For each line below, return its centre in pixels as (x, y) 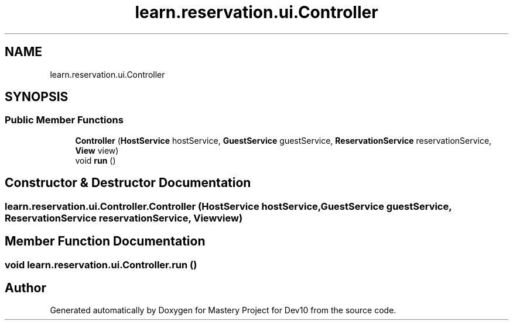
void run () (95, 160)
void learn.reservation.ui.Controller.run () (101, 265)
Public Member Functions (64, 120)
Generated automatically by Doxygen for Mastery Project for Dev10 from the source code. (223, 310)
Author (25, 288)
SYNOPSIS (37, 97)
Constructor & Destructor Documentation (128, 183)
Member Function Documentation (105, 241)
